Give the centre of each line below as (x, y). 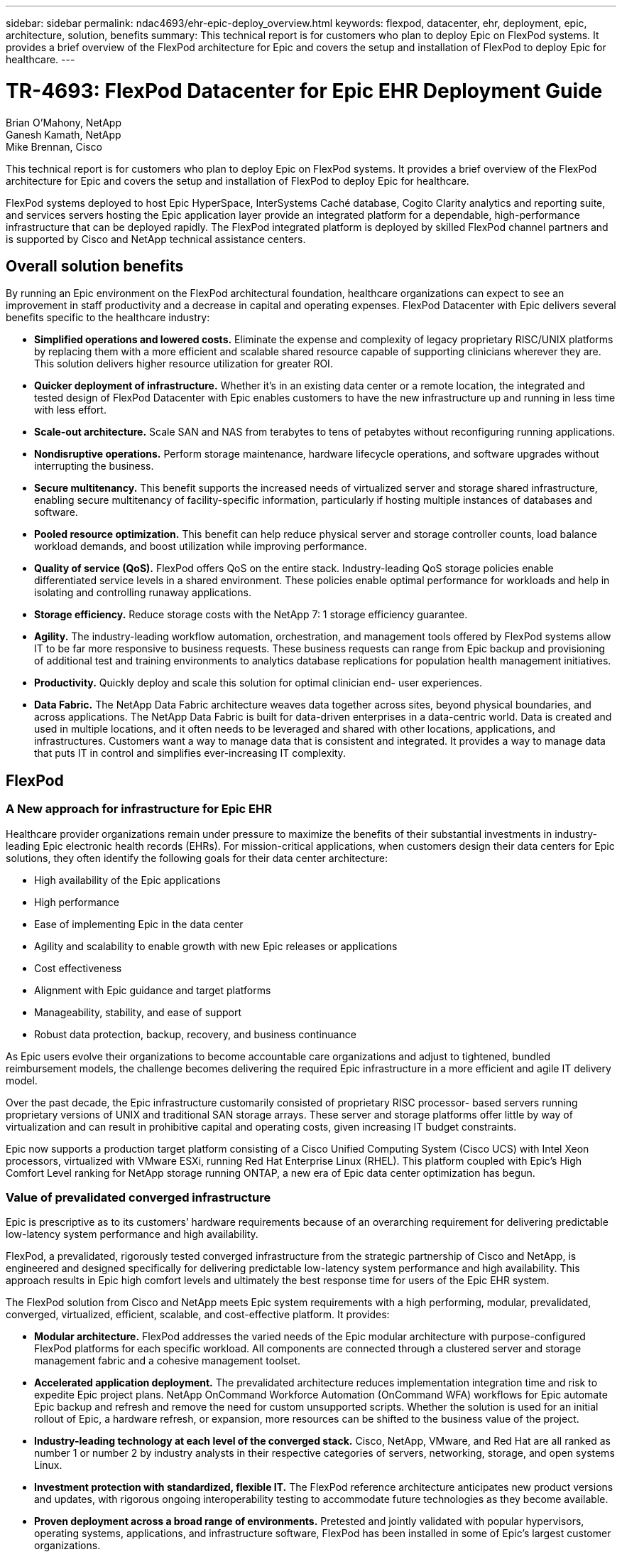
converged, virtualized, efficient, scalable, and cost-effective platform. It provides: (198, 1315)
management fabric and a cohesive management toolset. (168, 1361)
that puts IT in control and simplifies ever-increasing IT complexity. (190, 753)
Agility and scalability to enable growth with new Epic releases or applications (216, 946)
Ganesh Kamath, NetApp (64, 134)
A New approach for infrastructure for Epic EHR (139, 809)
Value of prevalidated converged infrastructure (138, 1197)
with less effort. (70, 410)
